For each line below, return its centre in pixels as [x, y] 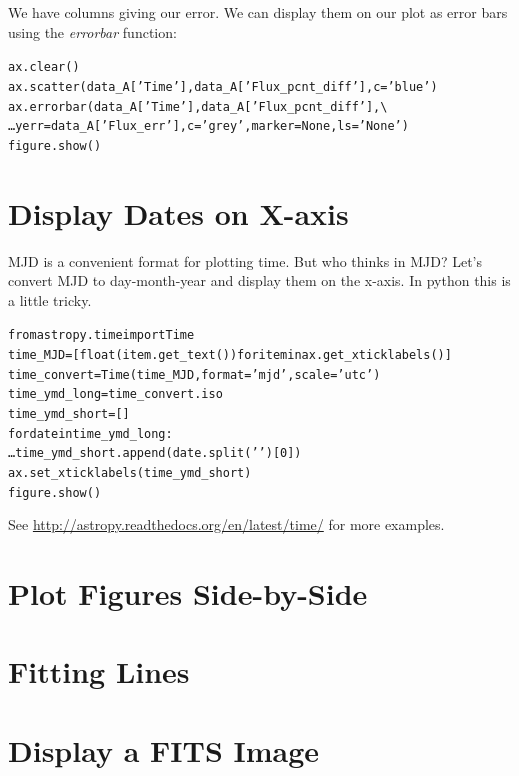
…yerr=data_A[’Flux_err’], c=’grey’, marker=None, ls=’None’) [208, 126]
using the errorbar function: [92, 31]
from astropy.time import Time [101, 335]
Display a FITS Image [164, 749]
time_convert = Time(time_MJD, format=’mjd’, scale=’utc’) [194, 374]
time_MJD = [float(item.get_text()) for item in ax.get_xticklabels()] [230, 355]
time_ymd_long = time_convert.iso [115, 394]
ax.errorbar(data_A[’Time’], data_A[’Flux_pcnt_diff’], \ [198, 106]
